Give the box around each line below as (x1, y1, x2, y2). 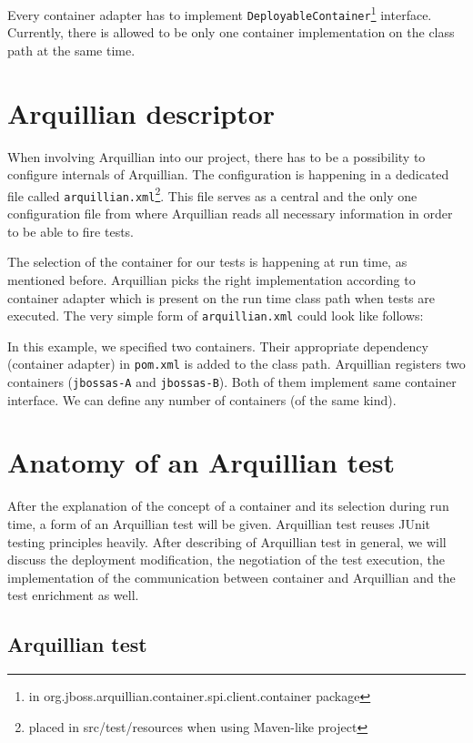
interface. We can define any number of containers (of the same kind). (7, 390, 397, 409)
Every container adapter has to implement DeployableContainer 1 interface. (7, 3, 432, 24)
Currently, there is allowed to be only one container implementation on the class (7, 23, 455, 42)
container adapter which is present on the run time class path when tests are (7, 288, 436, 307)
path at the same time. (7, 40, 136, 59)
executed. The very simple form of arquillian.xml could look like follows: (7, 306, 424, 325)
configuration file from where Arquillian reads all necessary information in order (7, 204, 453, 223)
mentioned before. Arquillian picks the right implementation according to (7, 270, 416, 289)
